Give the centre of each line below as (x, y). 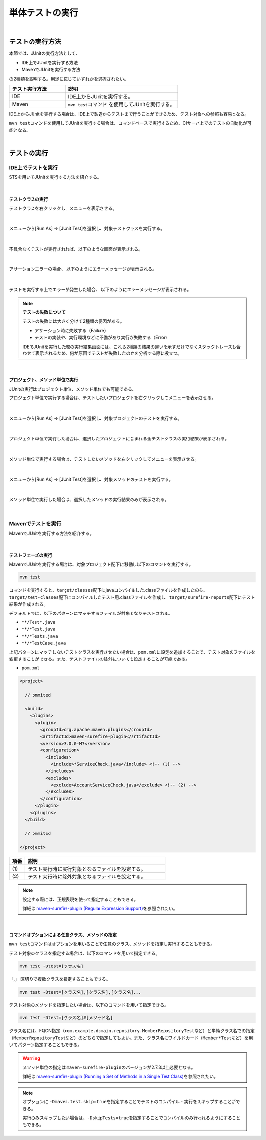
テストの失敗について (44, 312)
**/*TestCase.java (44, 643)
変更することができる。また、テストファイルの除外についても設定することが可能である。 (100, 659)
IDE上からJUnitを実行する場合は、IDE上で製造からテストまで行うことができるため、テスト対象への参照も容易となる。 (129, 114)
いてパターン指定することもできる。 (46, 1045)
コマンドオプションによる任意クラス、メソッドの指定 (63, 935)
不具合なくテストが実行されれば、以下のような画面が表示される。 (76, 249)
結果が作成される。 (29, 604)
